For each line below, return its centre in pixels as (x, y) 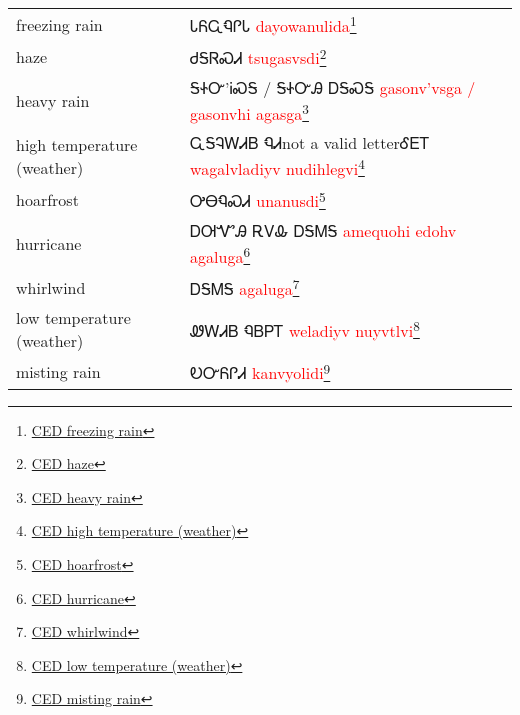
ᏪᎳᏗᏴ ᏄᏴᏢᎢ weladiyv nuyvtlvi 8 (305, 329)
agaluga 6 (220, 254)
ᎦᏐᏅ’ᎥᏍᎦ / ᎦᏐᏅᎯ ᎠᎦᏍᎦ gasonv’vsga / (333, 87)
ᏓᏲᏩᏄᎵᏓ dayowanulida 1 (273, 24)
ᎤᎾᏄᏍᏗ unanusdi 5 (258, 199)
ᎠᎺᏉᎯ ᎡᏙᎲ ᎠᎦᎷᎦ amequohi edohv (323, 230)
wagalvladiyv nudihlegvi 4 (277, 167)
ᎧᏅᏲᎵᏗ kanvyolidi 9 (260, 371)
